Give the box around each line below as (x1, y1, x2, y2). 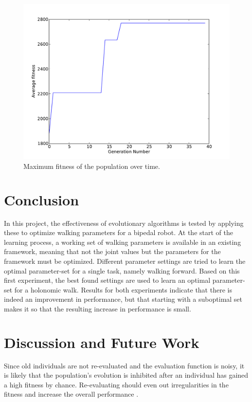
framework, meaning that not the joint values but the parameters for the (4, 246, 221, 256)
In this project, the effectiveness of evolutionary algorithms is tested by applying (4, 218, 244, 228)
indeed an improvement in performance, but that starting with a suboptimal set (4, 294, 243, 304)
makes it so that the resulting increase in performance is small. (4, 303, 191, 313)
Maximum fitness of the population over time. (23, 161, 160, 171)
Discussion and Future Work (4, 332, 199, 352)
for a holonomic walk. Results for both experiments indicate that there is (14, 284, 232, 294)
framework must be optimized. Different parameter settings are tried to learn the (4, 256, 246, 266)
